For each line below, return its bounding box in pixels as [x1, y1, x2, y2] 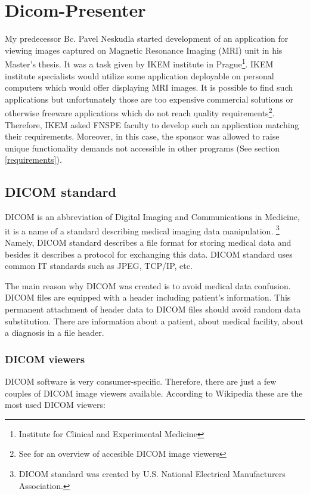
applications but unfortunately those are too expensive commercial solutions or [5, 92, 293, 105]
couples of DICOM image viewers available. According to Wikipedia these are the [5, 386, 303, 399]
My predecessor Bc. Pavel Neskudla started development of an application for [5, 32, 289, 45]
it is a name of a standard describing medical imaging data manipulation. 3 [5, 222, 280, 237]
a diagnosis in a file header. [5, 326, 104, 339]
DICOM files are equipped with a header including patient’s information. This [5, 291, 291, 304]
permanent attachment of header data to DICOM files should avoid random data [5, 302, 301, 315]
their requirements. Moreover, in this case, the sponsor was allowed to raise [5, 130, 280, 143]
